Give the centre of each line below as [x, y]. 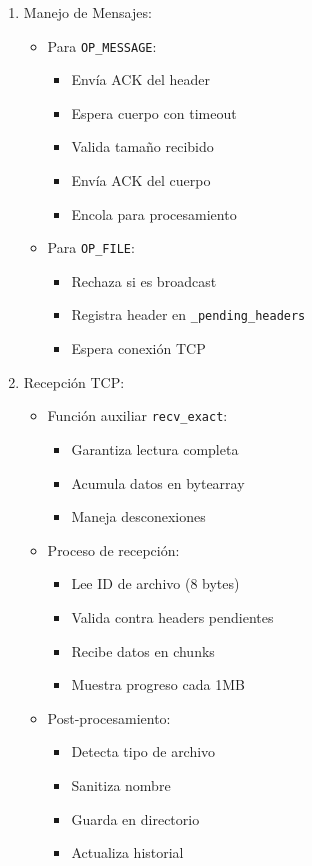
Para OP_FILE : [91, 247]
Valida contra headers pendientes [172, 616]
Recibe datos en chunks [143, 650]
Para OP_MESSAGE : [102, 45]
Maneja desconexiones [138, 516]
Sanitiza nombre [121, 784]
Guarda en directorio [135, 818]
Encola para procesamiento [154, 213]
